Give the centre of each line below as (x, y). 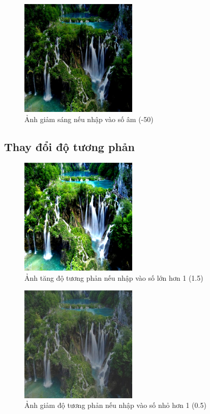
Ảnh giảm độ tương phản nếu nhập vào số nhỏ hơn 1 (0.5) (115, 405)
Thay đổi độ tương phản (69, 146)
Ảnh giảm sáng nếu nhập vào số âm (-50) (89, 119)
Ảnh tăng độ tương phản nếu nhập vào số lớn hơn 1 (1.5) (114, 277)
